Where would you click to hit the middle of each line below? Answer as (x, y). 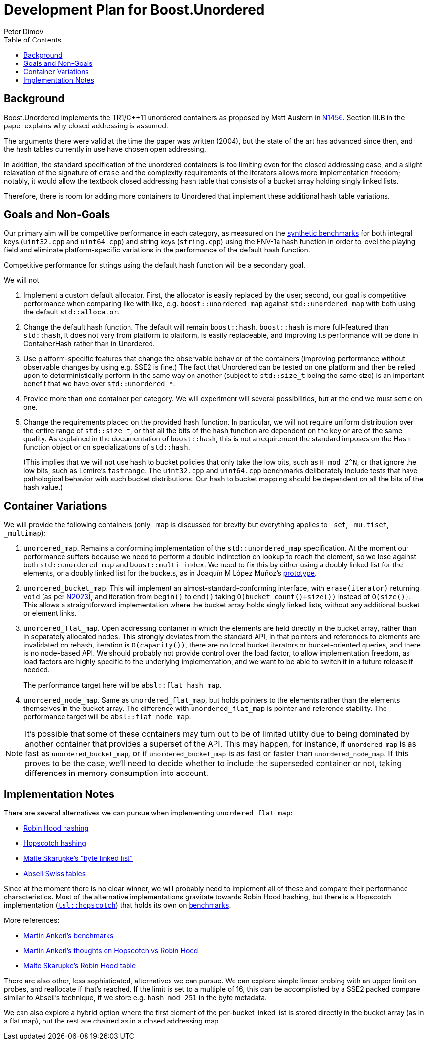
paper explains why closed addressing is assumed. (86, 125)
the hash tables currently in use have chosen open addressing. (105, 149)
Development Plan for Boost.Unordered (134, 10)
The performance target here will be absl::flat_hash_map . (123, 685)
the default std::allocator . (72, 312)
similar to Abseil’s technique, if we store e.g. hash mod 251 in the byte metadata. (136, 998)
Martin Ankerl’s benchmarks (69, 936)
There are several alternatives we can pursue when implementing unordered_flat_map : (148, 813)
